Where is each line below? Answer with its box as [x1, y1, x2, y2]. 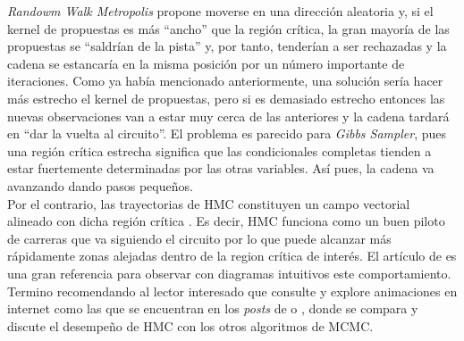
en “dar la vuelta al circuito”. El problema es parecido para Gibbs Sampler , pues [7, 124, 446, 143]
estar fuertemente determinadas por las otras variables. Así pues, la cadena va [7, 159, 434, 178]
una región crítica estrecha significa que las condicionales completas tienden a [7, 141, 432, 160]
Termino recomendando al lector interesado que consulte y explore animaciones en [7, 281, 458, 300]
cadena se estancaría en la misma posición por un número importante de [7, 54, 405, 72]
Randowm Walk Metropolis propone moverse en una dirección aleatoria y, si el [7, 2, 434, 20]
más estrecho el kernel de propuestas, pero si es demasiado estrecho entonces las [7, 88, 445, 107]
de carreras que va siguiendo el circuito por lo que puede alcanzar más [7, 229, 392, 247]
